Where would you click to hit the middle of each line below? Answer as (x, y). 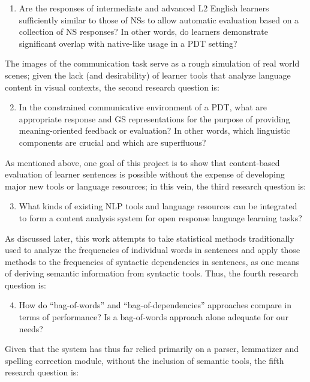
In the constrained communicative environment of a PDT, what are (143, 107)
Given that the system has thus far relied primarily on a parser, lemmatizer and (152, 349)
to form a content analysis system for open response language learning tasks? (160, 217)
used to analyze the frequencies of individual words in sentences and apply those (153, 250)
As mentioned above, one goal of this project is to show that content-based (142, 162)
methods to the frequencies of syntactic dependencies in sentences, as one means (152, 261)
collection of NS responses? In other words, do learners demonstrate (144, 31)
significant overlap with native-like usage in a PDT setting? (128, 43)
